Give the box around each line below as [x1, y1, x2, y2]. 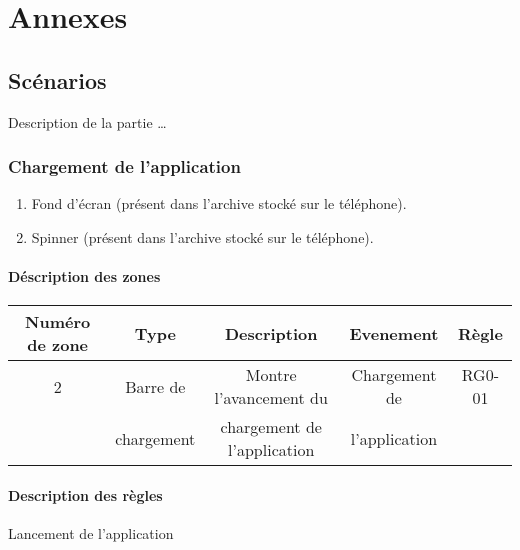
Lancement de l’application [8, 523, 174, 544]
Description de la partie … [8, 111, 167, 132]
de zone [27, 333, 89, 357]
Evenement [349, 321, 439, 345]
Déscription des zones [8, 266, 161, 287]
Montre [245, 363, 297, 387]
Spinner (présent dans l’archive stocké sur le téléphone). [31, 226, 374, 247]
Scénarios [8, 64, 107, 95]
